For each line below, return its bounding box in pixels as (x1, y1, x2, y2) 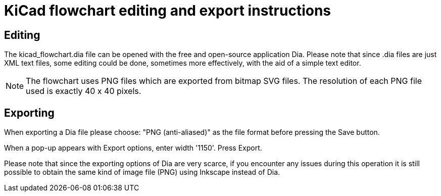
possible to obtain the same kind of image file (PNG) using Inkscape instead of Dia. (4, 168, 280, 177)
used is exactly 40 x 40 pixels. (26, 86, 141, 96)
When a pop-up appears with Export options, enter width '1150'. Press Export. (4, 143, 262, 153)
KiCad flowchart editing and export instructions (4, 2, 331, 19)
